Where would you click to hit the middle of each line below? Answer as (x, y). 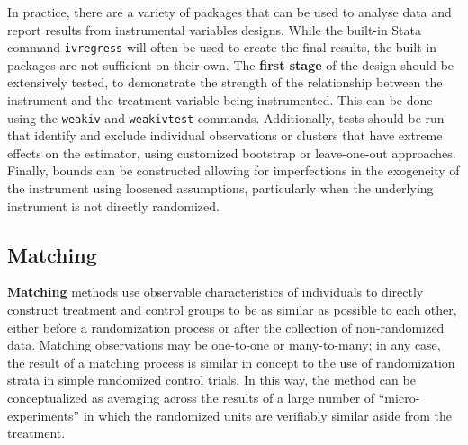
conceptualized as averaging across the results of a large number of (191, 398)
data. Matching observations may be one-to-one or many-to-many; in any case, (224, 345)
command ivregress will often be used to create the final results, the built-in (222, 47)
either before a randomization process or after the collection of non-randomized (226, 327)
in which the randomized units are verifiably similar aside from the (268, 415)
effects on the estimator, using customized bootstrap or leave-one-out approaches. (232, 152)
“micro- (399, 398)
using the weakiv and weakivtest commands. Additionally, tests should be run (226, 117)
